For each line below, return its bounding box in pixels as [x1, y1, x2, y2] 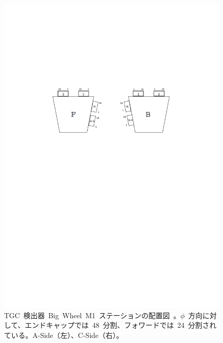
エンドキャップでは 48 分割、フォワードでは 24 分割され [24, 320, 216, 330]
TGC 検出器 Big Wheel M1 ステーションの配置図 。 [4, 310, 181, 320]
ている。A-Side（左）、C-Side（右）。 [4, 329, 124, 340]
